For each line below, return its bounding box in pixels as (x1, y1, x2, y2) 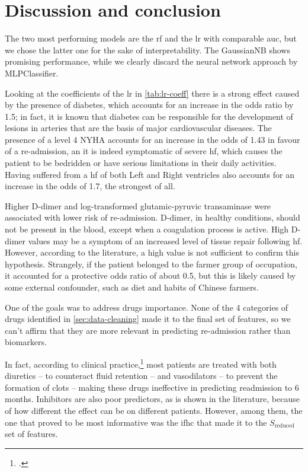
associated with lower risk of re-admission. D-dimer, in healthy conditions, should (5, 211, 300, 224)
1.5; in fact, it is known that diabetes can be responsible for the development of (5, 110, 293, 122)
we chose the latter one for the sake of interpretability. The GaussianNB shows (5, 43, 290, 56)
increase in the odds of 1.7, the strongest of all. (5, 180, 175, 192)
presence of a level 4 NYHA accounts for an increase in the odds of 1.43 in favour (5, 133, 300, 145)
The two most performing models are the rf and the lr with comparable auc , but (5, 32, 297, 44)
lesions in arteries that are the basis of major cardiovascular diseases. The (5, 122, 272, 134)
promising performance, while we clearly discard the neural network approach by (5, 55, 298, 68)
